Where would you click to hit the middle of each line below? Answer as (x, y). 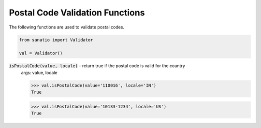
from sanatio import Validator (56, 40)
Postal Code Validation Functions (77, 13)
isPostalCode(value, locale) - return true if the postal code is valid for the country (97, 66)
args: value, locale (39, 72)
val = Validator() (41, 53)
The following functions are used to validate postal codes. (67, 27)
